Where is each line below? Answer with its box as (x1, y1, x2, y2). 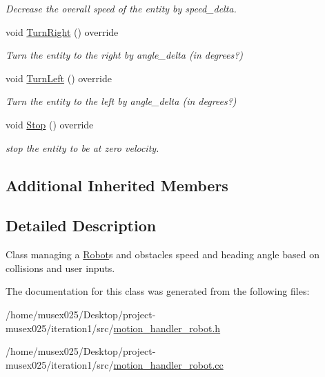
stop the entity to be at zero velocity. (6, 140, 159, 155)
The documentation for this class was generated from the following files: (6, 284, 310, 298)
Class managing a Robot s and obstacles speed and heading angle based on (6, 247, 319, 262)
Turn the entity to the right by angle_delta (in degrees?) (6, 48, 244, 62)
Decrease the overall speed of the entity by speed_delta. (6, 1, 237, 15)
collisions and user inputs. (6, 260, 115, 275)
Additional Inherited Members (6, 174, 228, 195)
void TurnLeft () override (6, 70, 112, 85)
